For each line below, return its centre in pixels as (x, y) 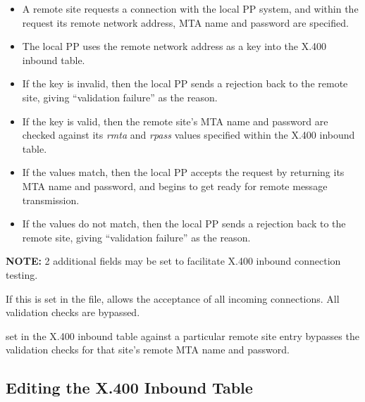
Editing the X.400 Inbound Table (129, 388)
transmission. (51, 200)
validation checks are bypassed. (73, 312)
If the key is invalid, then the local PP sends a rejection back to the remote (185, 83)
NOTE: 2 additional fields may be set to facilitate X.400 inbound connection (173, 261)
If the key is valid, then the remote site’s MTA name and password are (175, 121)
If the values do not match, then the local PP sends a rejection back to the (184, 224)
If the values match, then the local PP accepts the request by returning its (183, 172)
